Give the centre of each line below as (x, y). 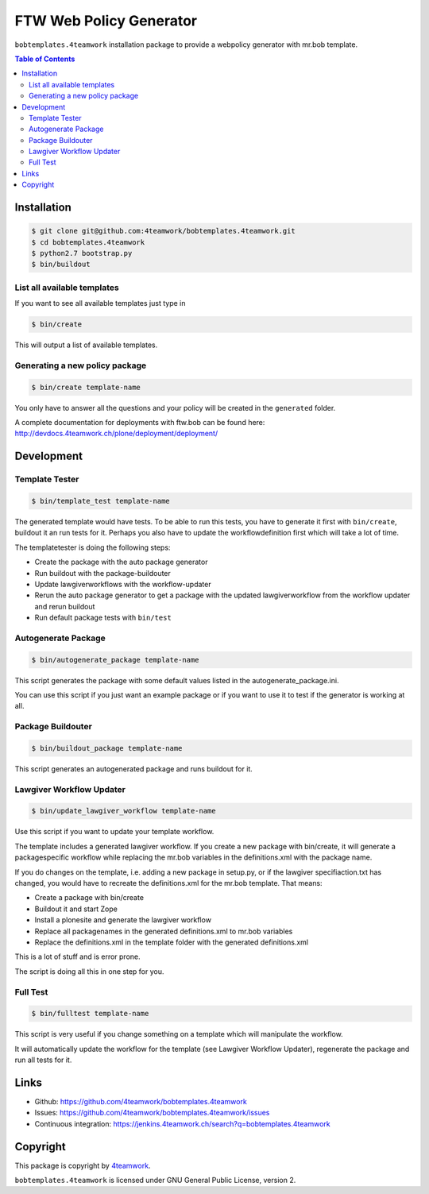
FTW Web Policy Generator (106, 21)
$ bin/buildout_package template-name (107, 748)
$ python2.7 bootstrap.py (82, 253)
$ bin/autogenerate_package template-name (115, 660)
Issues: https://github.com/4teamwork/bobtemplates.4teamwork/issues (152, 1113)
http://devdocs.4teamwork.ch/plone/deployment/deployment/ (116, 434)
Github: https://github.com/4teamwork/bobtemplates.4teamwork (141, 1101)
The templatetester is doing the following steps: (93, 547)
